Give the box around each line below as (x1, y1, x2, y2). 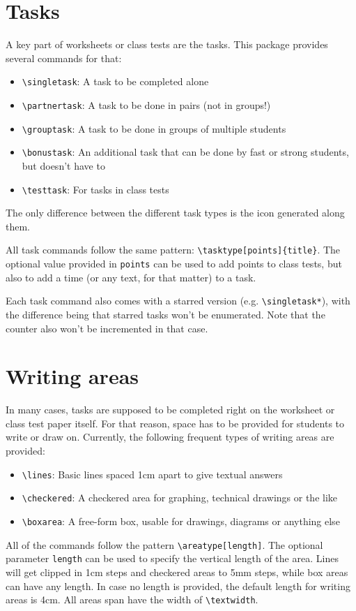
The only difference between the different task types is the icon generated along (6, 205, 345, 220)
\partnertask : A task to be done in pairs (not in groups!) (22, 97, 271, 112)
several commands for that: (6, 50, 122, 65)
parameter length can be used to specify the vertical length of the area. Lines (6, 551, 339, 566)
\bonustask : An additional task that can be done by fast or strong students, (22, 145, 349, 159)
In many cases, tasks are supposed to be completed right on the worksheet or (6, 402, 335, 417)
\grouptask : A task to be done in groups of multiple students (22, 121, 286, 135)
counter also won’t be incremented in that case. (6, 321, 208, 335)
